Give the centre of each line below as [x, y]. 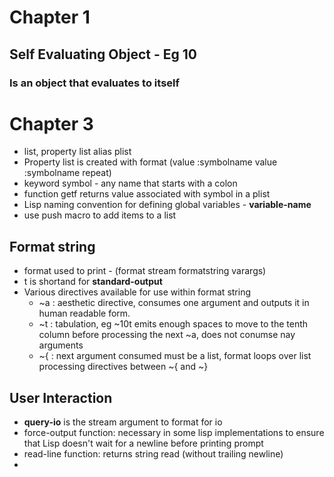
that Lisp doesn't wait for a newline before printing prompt [143, 443]
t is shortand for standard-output [93, 282]
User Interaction [61, 397]
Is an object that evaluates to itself [94, 83]
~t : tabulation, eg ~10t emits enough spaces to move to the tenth [173, 324]
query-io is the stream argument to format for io [123, 422]
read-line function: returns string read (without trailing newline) [153, 454]
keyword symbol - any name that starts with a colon [130, 183]
